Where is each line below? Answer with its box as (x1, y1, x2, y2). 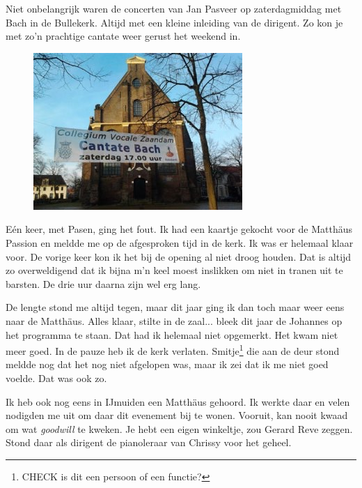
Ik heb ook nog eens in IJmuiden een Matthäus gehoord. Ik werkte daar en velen (6, 394, 350, 409)
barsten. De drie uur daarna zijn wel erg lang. (6, 276, 201, 291)
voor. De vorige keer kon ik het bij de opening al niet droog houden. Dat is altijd (6, 249, 352, 264)
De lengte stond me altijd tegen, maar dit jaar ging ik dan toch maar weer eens (6, 300, 345, 314)
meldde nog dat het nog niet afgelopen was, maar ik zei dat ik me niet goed (6, 357, 329, 372)
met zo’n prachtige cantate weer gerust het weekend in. (6, 29, 241, 43)
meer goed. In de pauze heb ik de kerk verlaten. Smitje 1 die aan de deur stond (6, 342, 340, 358)
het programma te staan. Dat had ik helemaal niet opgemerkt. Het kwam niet (6, 327, 338, 342)
